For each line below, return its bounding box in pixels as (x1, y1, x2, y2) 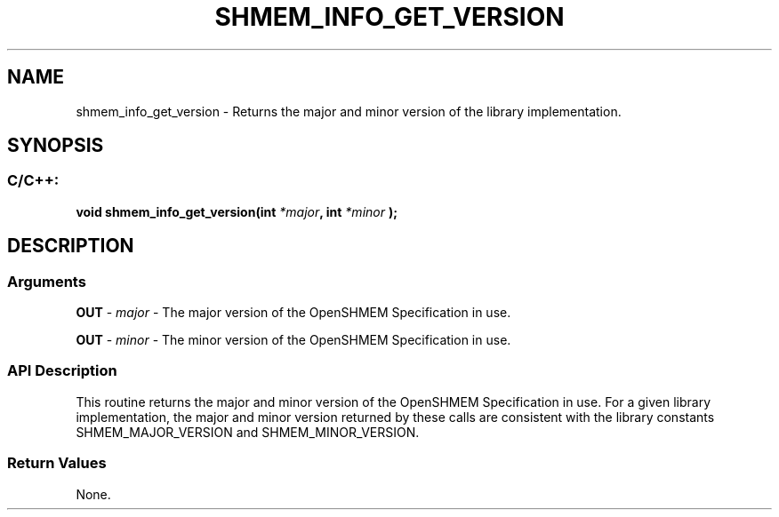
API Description (7, 362, 117, 380)
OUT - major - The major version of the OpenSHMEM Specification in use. (76, 305, 511, 321)
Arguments (7, 272, 86, 290)
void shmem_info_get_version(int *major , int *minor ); (76, 203, 398, 219)
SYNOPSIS (7, 134, 104, 157)
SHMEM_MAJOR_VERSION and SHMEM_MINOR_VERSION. (76, 424, 420, 440)
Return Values (7, 454, 107, 473)
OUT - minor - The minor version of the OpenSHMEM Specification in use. (76, 332, 511, 348)
